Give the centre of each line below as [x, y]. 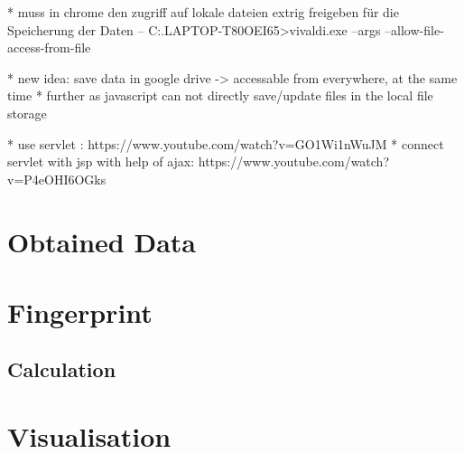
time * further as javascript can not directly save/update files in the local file [220, 95]
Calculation [62, 369]
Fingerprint [80, 312]
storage [27, 113]
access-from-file [49, 47]
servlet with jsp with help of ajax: [101, 161]
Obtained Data [102, 241]
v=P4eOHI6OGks [57, 179]
